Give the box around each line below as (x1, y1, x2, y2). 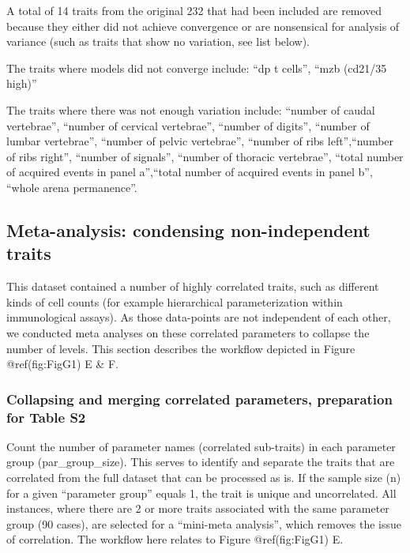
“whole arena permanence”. (6, 179, 137, 195)
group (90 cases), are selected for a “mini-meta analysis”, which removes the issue (6, 515, 402, 532)
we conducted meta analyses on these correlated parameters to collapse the (6, 324, 370, 340)
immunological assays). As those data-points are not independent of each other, (6, 309, 391, 325)
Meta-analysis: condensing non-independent (6, 217, 371, 242)
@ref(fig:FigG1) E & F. (6, 355, 118, 372)
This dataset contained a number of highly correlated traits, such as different (6, 278, 379, 295)
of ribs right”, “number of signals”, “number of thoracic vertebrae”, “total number (6, 148, 404, 164)
